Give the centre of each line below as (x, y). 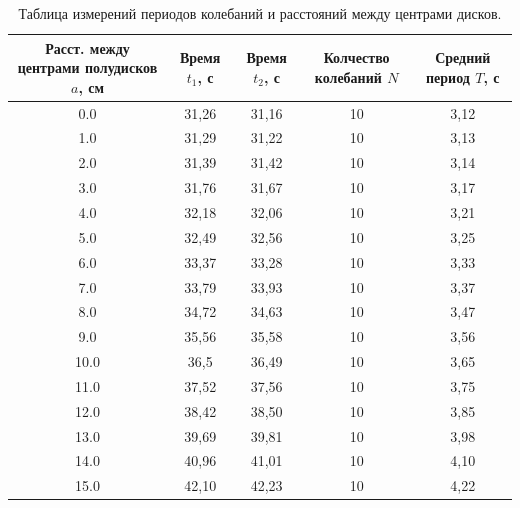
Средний (463, 57)
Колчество (356, 57)
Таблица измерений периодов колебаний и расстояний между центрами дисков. (260, 13)
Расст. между (87, 47)
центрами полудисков (87, 67)
